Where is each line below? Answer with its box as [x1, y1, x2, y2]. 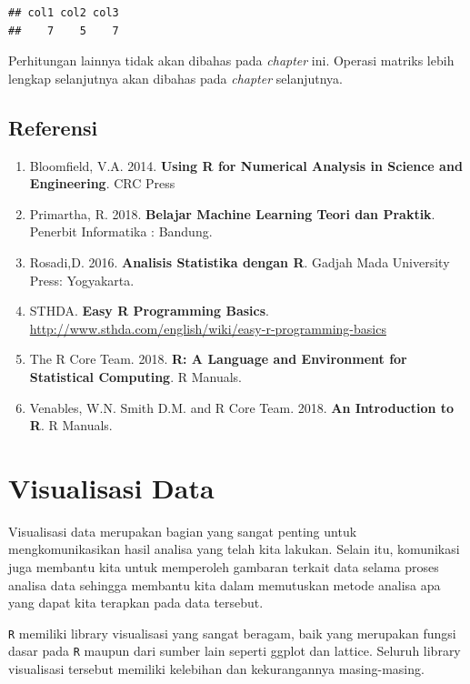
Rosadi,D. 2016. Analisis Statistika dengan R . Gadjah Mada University [29, 252, 450, 271]
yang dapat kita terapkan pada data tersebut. [8, 593, 264, 612]
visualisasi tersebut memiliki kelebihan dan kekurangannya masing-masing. [8, 659, 425, 679]
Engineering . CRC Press [29, 174, 175, 193]
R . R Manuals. [29, 416, 113, 435]
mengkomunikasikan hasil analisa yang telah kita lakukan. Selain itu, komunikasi [8, 539, 460, 558]
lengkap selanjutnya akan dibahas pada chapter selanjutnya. [8, 68, 343, 87]
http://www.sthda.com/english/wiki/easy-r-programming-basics [29, 318, 386, 337]
